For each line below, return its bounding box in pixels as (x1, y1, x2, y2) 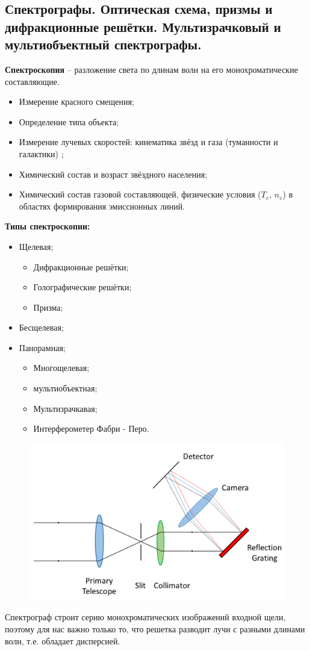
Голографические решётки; (33, 281, 132, 293)
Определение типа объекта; (19, 115, 119, 128)
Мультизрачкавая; (33, 402, 98, 414)
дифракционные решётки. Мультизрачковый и (5, 17, 281, 36)
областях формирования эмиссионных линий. (19, 199, 185, 212)
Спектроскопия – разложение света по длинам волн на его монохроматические (5, 63, 298, 75)
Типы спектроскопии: (5, 220, 90, 232)
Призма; (33, 301, 63, 313)
